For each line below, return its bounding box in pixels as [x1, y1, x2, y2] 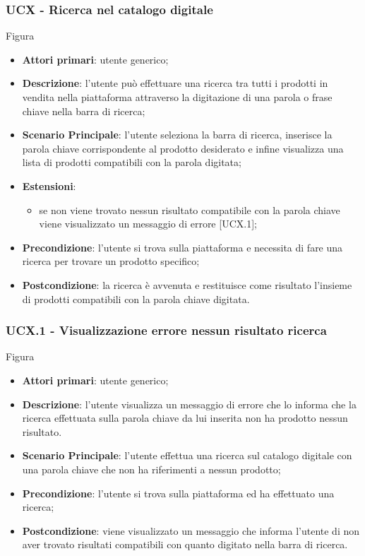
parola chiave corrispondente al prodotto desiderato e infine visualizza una [22, 141, 344, 155]
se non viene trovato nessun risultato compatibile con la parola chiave [39, 202, 340, 217]
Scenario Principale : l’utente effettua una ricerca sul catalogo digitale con [22, 448, 352, 463]
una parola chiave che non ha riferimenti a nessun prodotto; [22, 461, 281, 476]
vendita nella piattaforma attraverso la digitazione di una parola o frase [22, 90, 333, 104]
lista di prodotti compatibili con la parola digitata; [22, 155, 241, 170]
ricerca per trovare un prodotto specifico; [22, 254, 200, 268]
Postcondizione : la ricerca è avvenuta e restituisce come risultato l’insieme [22, 277, 352, 292]
